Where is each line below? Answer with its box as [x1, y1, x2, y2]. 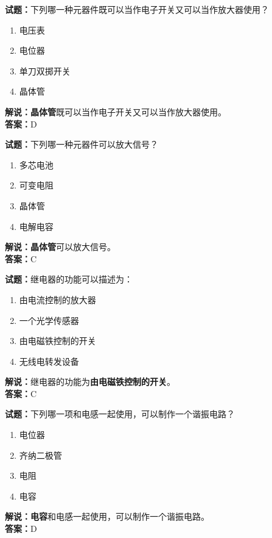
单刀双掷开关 [19, 64, 71, 77]
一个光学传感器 [19, 314, 79, 326]
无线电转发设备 [19, 354, 79, 367]
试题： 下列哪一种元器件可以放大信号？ [5, 138, 158, 151]
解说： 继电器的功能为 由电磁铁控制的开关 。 [5, 375, 175, 388]
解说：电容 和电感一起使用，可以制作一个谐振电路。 [5, 510, 209, 523]
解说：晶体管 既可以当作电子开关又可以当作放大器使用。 [5, 105, 226, 118]
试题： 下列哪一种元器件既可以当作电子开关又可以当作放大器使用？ [5, 3, 269, 15]
